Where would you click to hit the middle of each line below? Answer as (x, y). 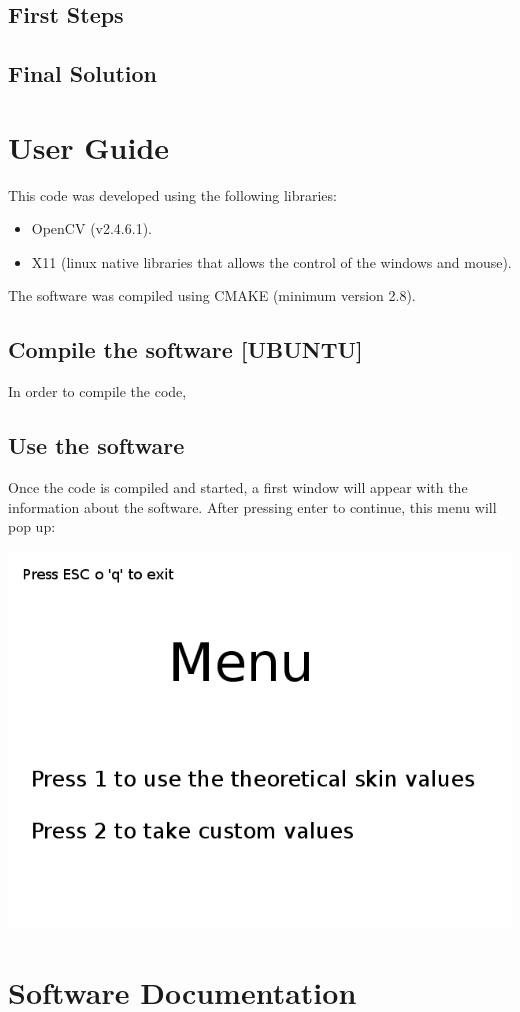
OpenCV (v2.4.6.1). (91, 228)
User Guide (89, 146)
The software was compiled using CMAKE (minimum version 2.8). (212, 295)
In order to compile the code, (97, 391)
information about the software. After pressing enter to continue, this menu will (252, 506)
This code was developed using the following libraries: (172, 194)
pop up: (32, 526)
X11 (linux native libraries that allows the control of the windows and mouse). (271, 261)
